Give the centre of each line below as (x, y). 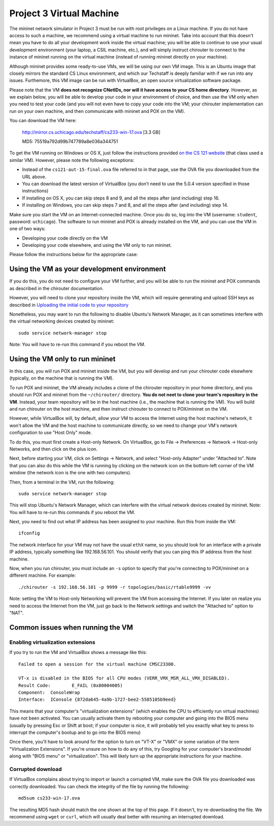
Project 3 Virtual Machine (64, 13)
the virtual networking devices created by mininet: (62, 321)
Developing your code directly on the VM (65, 238)
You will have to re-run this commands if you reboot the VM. (72, 512)
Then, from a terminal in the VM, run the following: (62, 482)
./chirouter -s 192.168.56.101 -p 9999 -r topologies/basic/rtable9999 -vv (115, 587)
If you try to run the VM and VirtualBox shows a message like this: (78, 652)
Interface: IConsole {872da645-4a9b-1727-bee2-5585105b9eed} (97, 700)
